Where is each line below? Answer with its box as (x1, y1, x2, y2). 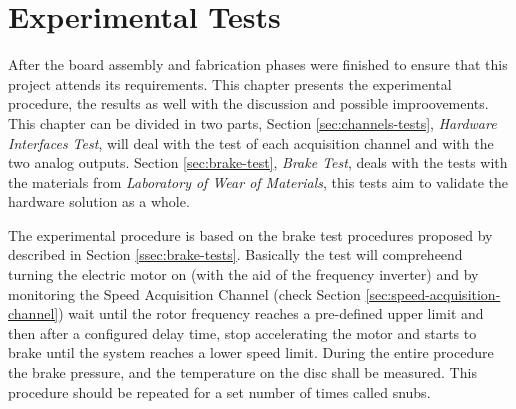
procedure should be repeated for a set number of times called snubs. (8, 381, 431, 402)
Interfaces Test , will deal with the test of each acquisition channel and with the (8, 132, 494, 153)
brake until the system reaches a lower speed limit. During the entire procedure (8, 342, 494, 363)
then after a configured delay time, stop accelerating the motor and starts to (8, 322, 477, 343)
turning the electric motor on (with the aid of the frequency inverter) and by (8, 264, 479, 285)
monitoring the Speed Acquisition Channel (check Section (8, 283, 361, 304)
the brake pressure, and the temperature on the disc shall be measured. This (8, 362, 477, 383)
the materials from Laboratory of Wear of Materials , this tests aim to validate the (8, 171, 508, 192)
